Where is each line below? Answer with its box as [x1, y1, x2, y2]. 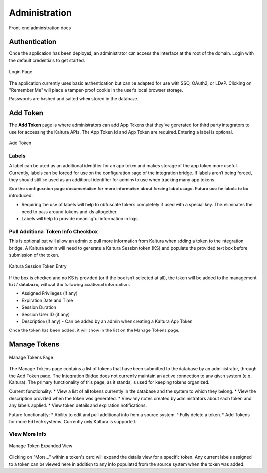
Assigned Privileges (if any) [21, 290, 78, 296]
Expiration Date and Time [21, 297, 73, 303]
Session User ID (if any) [21, 311, 70, 317]
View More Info [9, 430, 47, 437]
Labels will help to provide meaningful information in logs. [21, 215, 139, 221]
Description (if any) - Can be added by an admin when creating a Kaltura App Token [21, 318, 193, 324]
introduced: [9, 192, 33, 198]
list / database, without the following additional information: [9, 282, 130, 287]
